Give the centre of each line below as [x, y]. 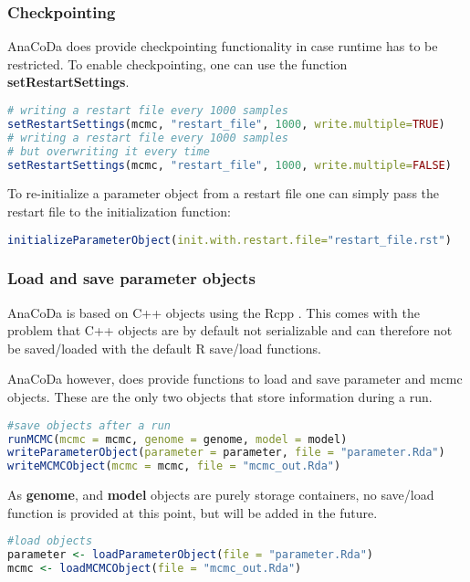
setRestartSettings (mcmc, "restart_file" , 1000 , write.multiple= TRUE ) [226, 124]
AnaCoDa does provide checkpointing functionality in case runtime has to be [223, 46]
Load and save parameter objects [131, 278]
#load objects [50, 541]
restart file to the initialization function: [119, 211]
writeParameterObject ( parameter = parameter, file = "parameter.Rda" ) [226, 453]
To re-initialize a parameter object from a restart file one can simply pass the [224, 193]
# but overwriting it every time [109, 151]
